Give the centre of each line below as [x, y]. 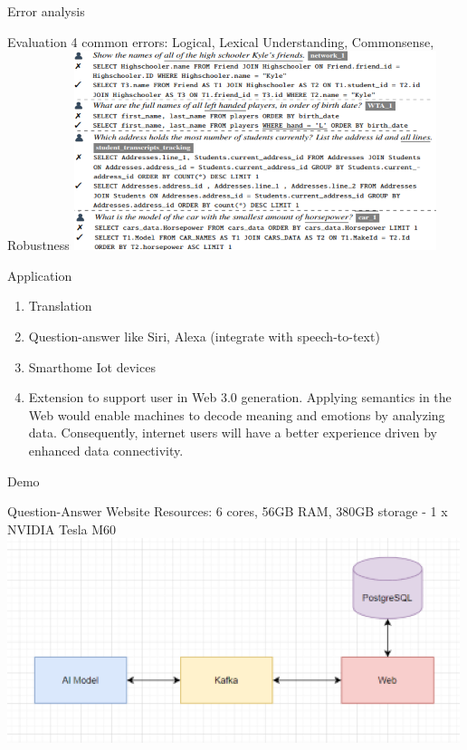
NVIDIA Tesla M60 [62, 529]
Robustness [38, 245]
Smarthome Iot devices [92, 366]
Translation [60, 306]
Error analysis [46, 11]
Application [40, 275]
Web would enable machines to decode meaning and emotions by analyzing [237, 414]
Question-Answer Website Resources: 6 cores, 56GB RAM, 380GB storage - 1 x [228, 511]
